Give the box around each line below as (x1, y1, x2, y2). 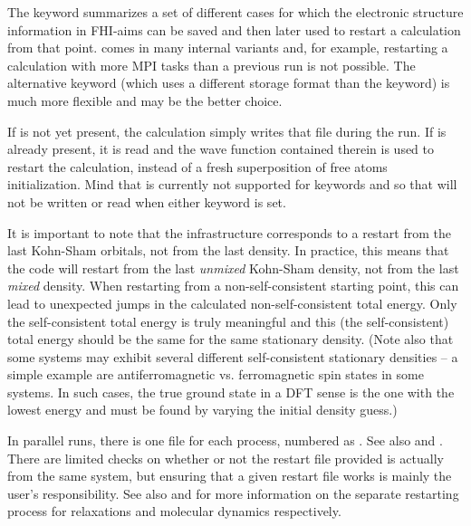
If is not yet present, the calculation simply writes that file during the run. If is (7, 121, 447, 140)
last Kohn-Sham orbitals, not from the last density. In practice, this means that (7, 241, 449, 260)
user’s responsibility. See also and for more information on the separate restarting (7, 483, 459, 502)
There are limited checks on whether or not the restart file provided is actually (7, 448, 444, 467)
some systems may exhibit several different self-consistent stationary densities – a (7, 347, 458, 366)
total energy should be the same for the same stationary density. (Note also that (7, 330, 454, 349)
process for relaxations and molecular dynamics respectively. (7, 502, 341, 521)
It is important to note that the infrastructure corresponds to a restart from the (7, 223, 451, 242)
